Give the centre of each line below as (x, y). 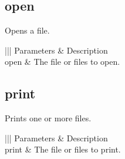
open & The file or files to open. (62, 62)
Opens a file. (27, 30)
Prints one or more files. (48, 118)
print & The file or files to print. (63, 149)
